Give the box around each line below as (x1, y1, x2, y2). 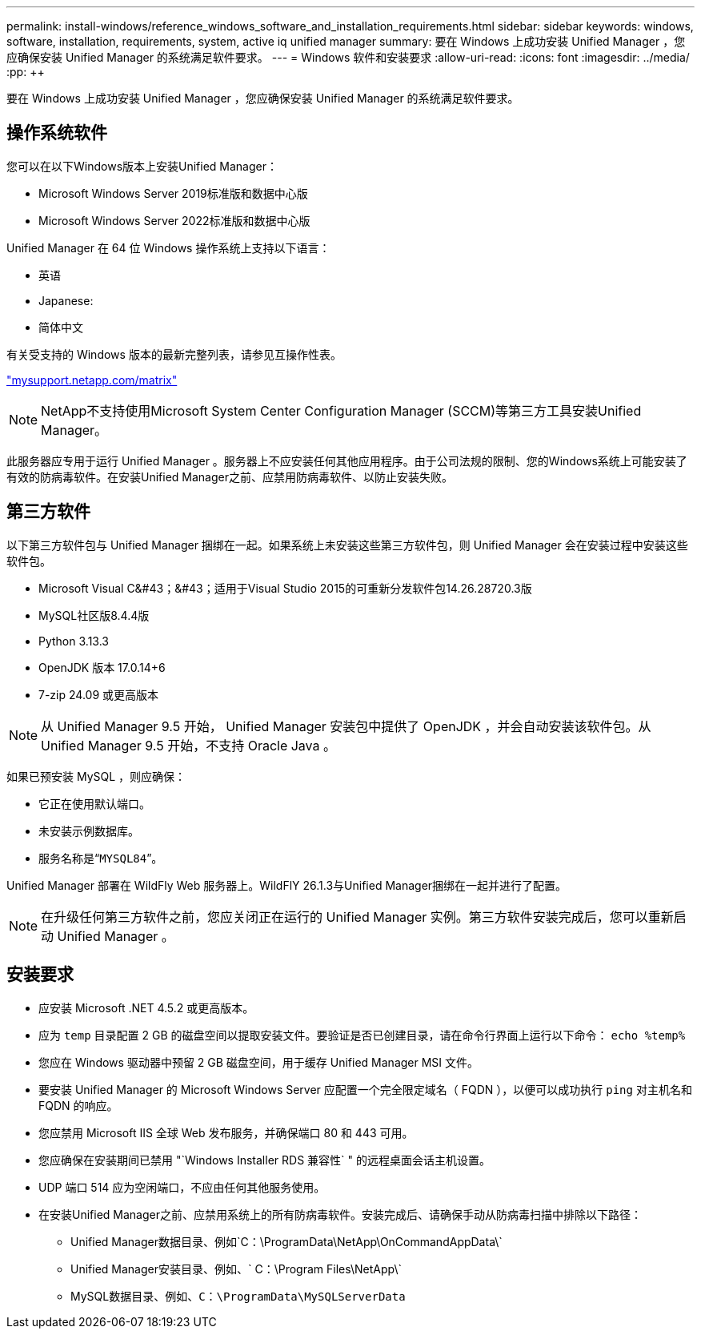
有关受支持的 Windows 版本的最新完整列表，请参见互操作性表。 (6, 347, 342, 361)
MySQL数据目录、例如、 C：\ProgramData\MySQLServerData (70, 1289, 406, 1303)
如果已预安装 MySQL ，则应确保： (6, 769, 186, 783)
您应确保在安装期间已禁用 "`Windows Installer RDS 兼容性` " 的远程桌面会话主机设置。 (38, 1152, 491, 1167)
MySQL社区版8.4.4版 (38, 608, 150, 622)
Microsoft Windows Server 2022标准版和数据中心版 (38, 213, 310, 227)
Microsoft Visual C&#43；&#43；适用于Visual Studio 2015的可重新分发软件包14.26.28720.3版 (38, 581, 532, 595)
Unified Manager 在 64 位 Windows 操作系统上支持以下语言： (6, 240, 330, 255)
